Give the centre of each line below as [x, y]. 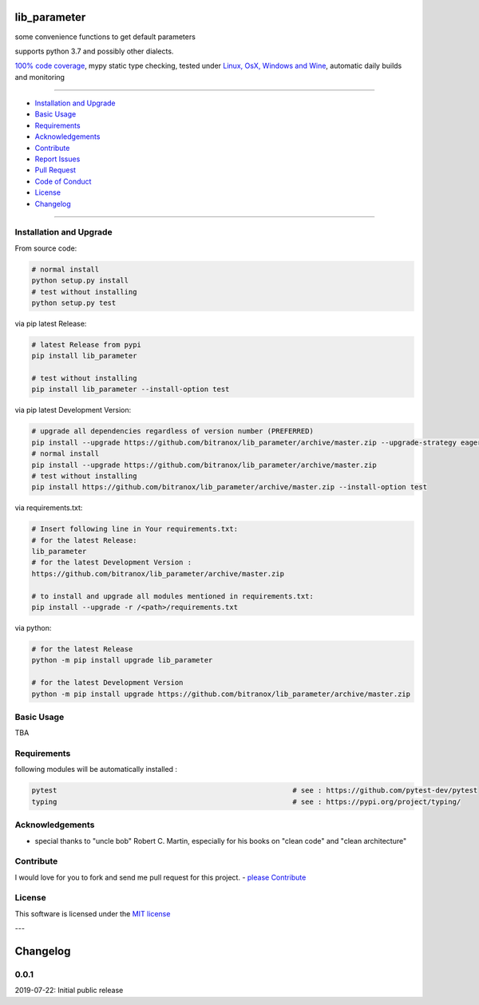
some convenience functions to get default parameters [105, 37]
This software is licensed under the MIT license [93, 913]
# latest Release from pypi [86, 344]
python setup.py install [80, 281]
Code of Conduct [63, 181]
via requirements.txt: [49, 508]
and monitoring [40, 77]
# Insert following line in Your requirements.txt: [135, 529]
